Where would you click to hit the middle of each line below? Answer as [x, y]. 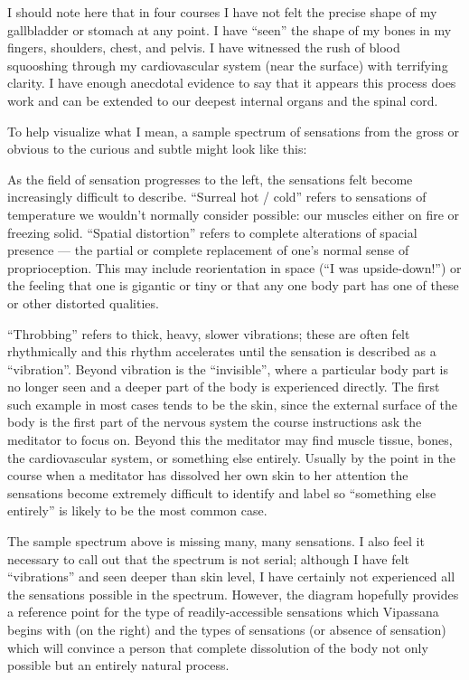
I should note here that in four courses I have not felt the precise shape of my [222, 12]
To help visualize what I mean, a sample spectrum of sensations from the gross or [234, 131]
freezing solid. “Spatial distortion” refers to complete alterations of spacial [212, 232]
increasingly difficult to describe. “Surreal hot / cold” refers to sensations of [217, 197]
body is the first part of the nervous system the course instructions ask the [215, 422]
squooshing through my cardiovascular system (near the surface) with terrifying [228, 65]
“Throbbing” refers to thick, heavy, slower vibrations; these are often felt [209, 333]
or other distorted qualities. [83, 302]
